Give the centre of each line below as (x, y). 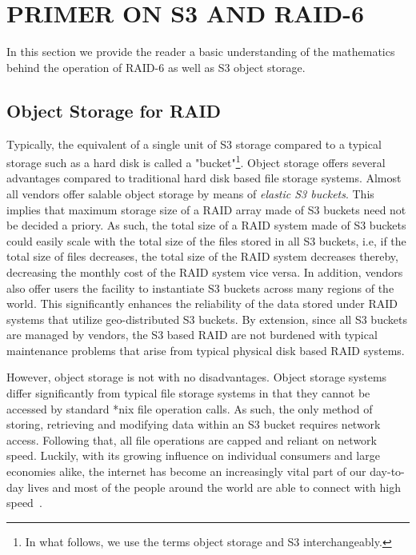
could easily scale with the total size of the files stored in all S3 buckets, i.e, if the (206, 240)
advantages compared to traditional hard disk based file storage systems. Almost (204, 178)
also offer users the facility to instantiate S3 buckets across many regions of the (200, 287)
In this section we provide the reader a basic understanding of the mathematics (201, 52)
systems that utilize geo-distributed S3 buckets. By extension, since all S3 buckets (207, 319)
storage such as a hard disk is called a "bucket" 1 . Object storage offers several (196, 161)
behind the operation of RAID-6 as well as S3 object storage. (156, 67)
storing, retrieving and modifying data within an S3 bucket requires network (194, 424)
